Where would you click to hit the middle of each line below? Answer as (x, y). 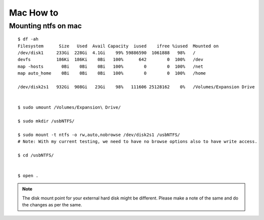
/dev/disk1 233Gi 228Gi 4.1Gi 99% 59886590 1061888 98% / (107, 53)
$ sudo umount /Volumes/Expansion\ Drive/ (69, 108)
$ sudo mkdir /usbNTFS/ (46, 121)
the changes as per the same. (52, 205)
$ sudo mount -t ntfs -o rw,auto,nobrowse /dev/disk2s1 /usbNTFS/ (99, 135)
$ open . (28, 176)
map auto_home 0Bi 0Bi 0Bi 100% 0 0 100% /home (112, 73)
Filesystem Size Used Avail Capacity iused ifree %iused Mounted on (118, 46)
